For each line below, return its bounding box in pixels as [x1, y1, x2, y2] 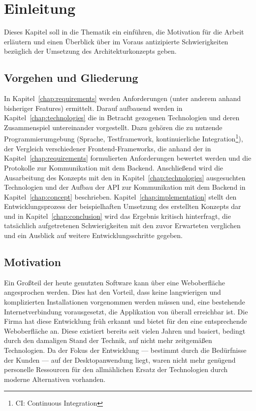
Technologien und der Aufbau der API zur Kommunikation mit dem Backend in [4, 182, 246, 192]
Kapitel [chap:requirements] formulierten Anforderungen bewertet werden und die [4, 153, 252, 163]
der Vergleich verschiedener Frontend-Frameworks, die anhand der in [4, 143, 211, 153]
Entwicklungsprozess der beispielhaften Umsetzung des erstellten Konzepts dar [4, 201, 241, 211]
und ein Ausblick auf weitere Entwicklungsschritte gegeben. [4, 230, 183, 240]
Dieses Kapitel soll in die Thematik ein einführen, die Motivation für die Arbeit [4, 27, 244, 37]
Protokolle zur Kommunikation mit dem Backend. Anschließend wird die [4, 162, 224, 172]
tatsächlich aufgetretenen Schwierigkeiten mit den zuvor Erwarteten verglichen [4, 220, 241, 231]
